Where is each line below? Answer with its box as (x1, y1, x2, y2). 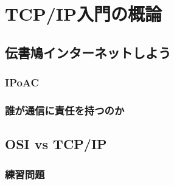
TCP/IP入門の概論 (5, 1, 162, 26)
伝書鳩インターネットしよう (5, 43, 171, 61)
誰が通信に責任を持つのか (5, 102, 125, 117)
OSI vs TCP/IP (5, 134, 107, 153)
